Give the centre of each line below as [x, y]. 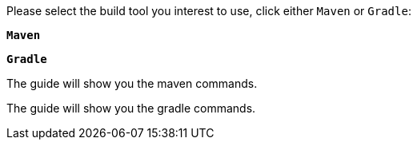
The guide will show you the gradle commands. [131, 108]
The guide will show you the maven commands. [132, 83]
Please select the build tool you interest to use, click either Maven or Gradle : [209, 11]
